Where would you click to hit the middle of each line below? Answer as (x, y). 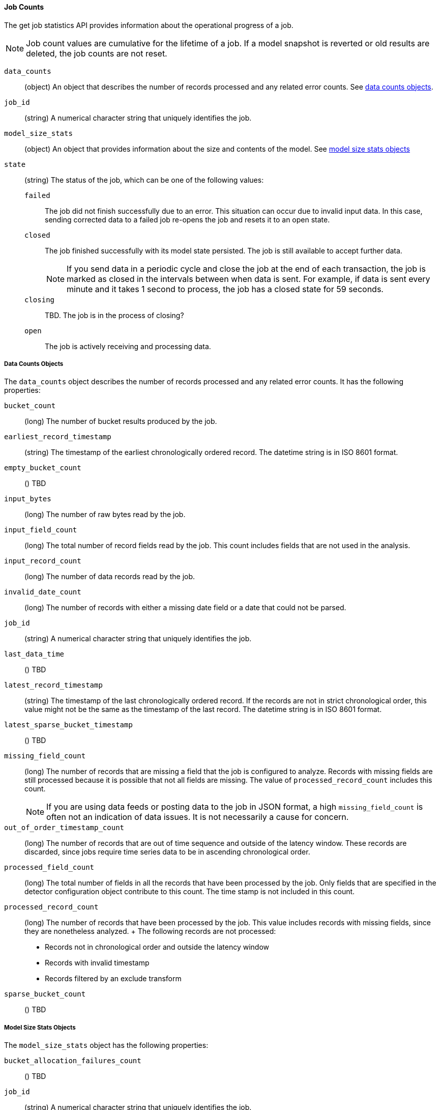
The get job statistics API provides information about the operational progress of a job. (149, 25)
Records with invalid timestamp (97, 963)
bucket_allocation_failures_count (73, 1061)
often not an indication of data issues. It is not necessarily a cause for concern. (198, 817)
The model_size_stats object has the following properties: (106, 1045)
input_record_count (43, 561)
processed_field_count (49, 867)
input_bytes (28, 499)
